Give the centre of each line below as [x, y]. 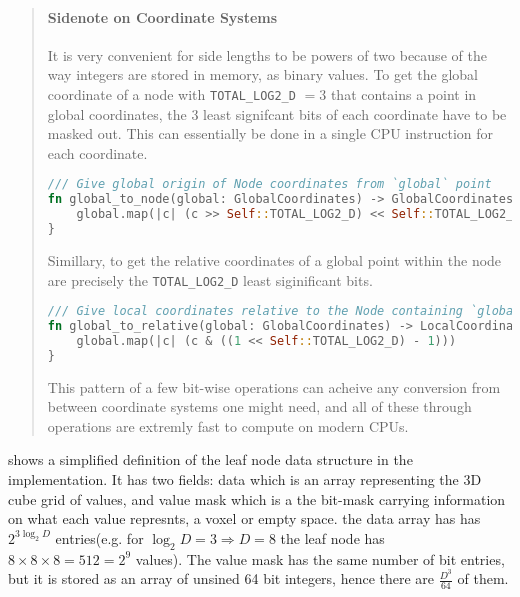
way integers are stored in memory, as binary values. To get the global [262, 74]
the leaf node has [332, 537]
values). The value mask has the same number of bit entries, [320, 558]
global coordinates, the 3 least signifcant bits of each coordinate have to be [277, 113]
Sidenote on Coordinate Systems [162, 16]
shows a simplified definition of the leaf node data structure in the [210, 459]
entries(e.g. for [99, 537]
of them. [483, 578]
